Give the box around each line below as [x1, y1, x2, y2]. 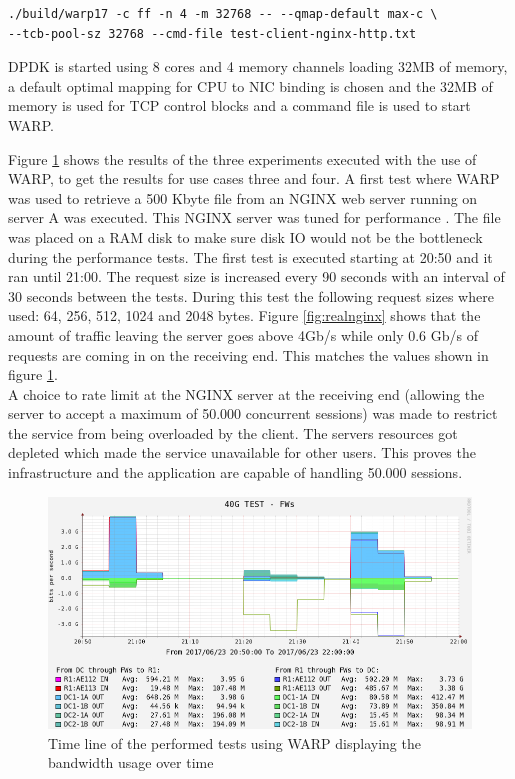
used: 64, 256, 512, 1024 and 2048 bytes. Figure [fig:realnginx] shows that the [8, 305, 481, 326]
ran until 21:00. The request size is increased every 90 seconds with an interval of [8, 266, 505, 287]
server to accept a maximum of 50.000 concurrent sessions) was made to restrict [8, 403, 498, 424]
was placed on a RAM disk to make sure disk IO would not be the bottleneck [8, 226, 483, 247]
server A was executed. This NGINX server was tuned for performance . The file [8, 207, 501, 228]
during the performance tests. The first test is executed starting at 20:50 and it [8, 246, 493, 267]
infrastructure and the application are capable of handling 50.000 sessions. [8, 462, 463, 483]
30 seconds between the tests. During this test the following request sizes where [8, 285, 494, 306]
